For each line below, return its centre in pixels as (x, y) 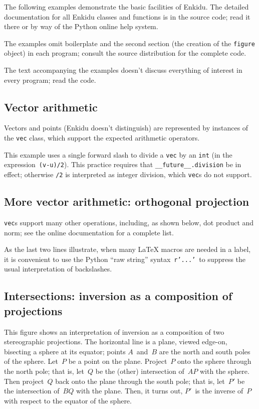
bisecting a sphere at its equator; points (65, 351)
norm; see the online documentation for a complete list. (89, 232)
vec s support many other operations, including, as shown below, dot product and (129, 222)
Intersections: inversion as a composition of (118, 296)
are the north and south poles (205, 351)
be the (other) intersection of (140, 371)
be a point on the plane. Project (118, 361)
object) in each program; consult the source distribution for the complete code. (125, 53)
